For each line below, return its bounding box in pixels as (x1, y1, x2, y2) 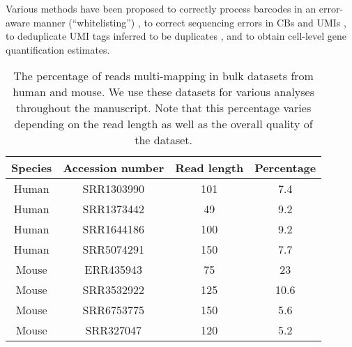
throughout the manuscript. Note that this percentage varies (16, 100, 312, 116)
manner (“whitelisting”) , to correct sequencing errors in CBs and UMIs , (33, 15, 346, 29)
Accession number (63, 160, 164, 176)
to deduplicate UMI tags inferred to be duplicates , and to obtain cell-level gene (6, 29, 347, 43)
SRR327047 (85, 322, 142, 339)
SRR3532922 (82, 282, 145, 298)
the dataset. (135, 132, 193, 148)
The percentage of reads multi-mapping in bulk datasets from (13, 68, 314, 84)
